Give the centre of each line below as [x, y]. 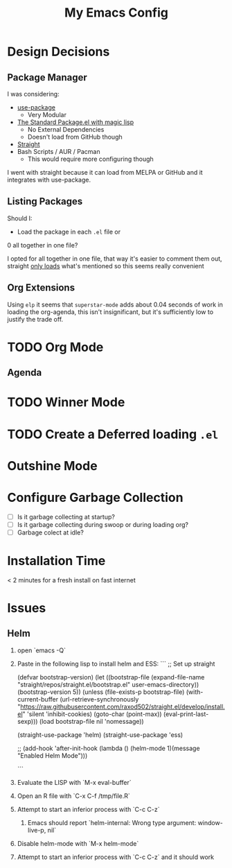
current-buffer [38, 699]
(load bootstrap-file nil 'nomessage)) [91, 721]
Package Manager [47, 77]
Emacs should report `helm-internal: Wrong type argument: [112, 822]
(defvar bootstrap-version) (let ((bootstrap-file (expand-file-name [111, 677]
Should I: [20, 218]
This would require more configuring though [90, 159]
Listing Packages [45, 201]
